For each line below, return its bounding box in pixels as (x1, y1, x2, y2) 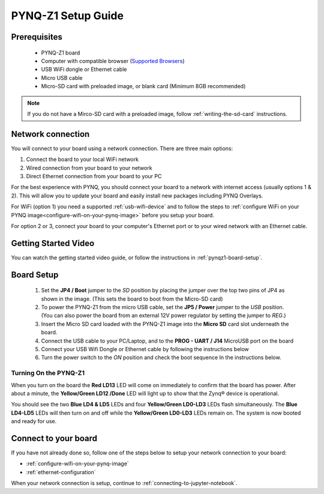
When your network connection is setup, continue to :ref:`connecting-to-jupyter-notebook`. (11, 480, 238, 487)
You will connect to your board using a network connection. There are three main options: (11, 145, 233, 152)
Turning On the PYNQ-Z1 (11, 369, 85, 378)
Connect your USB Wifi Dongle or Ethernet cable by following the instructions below (41, 345, 249, 352)
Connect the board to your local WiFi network (26, 156, 139, 163)
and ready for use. (11, 418, 57, 425)
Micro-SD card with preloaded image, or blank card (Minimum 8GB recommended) (41, 83, 246, 90)
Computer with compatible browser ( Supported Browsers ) (41, 57, 185, 64)
